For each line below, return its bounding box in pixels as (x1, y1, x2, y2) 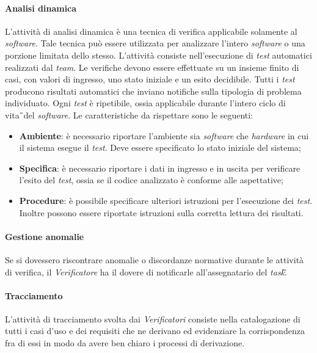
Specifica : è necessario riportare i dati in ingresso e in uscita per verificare (19, 161, 301, 174)
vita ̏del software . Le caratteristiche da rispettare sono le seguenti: (5, 108, 253, 121)
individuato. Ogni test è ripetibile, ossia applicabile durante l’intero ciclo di (5, 96, 286, 109)
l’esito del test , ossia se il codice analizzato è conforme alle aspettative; (19, 173, 283, 186)
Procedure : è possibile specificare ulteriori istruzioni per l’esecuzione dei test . (19, 194, 313, 206)
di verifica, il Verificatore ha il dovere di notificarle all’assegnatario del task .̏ (5, 265, 287, 278)
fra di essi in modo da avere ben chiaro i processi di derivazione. (5, 337, 245, 349)
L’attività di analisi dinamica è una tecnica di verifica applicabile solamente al (5, 24, 297, 37)
